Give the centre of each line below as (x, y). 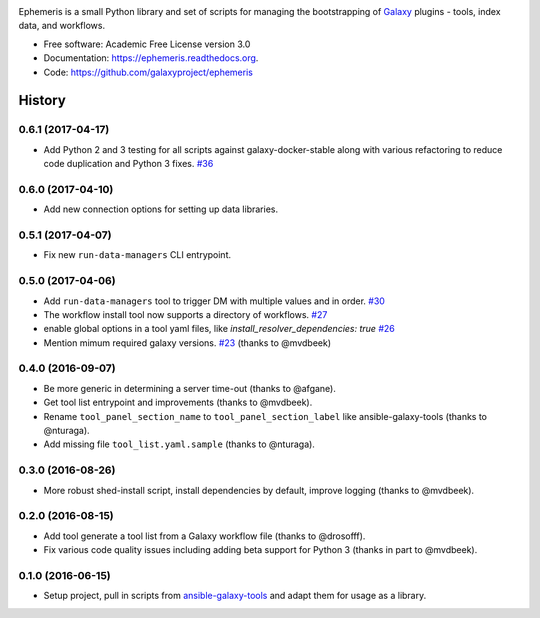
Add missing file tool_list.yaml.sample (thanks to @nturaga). (179, 444)
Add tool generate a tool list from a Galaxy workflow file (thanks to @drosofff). (204, 536)
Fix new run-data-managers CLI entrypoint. (137, 255)
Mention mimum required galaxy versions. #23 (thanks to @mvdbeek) (187, 342)
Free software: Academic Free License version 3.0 (147, 44)
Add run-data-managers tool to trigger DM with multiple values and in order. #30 (214, 301)
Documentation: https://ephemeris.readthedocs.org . (151, 58)
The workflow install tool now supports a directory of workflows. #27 (185, 314)
